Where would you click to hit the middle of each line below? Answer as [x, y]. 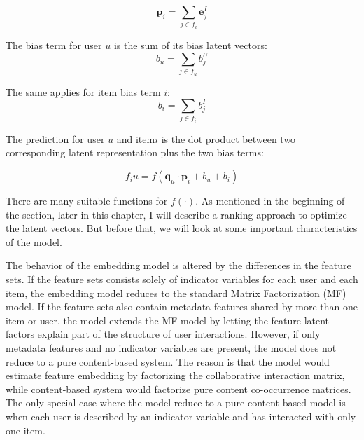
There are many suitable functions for [87, 201]
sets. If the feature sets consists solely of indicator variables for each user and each [182, 279]
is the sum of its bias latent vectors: [190, 44]
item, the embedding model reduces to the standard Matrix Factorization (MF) [176, 293]
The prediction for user [55, 138]
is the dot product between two [229, 138]
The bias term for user [54, 44]
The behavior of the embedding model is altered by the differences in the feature [178, 265]
